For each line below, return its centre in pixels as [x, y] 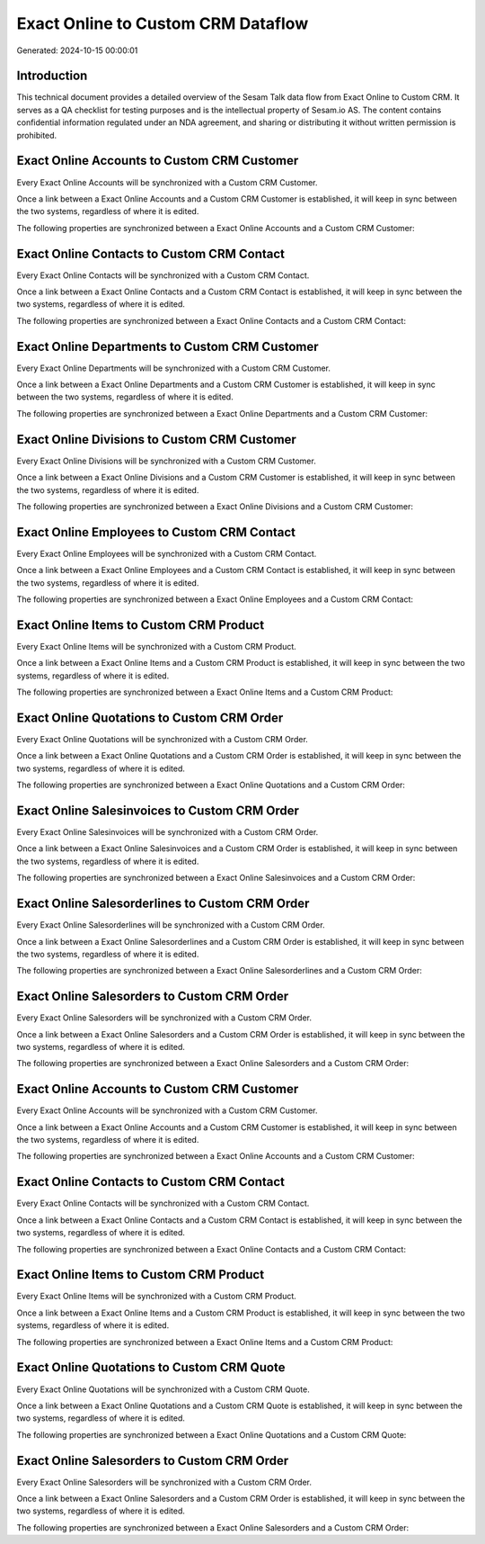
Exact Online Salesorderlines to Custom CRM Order [163, 904]
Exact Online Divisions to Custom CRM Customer [156, 440]
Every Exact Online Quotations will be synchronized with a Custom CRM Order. [163, 739]
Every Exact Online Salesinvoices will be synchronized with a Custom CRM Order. [168, 832]
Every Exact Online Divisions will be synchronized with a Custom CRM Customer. [166, 461]
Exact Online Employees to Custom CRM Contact [156, 532]
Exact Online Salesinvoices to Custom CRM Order [158, 810]
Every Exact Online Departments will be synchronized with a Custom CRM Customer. [174, 368]
